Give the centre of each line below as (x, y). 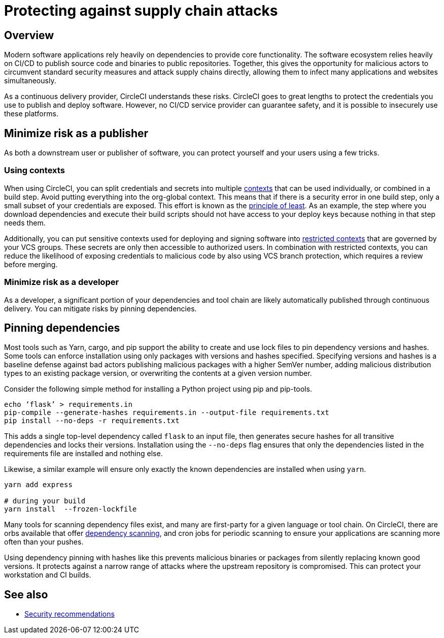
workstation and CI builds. (48, 575)
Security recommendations (70, 614)
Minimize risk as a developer (62, 282)
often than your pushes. (44, 542)
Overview (29, 35)
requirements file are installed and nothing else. (83, 454)
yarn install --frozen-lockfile (71, 509)
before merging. (31, 264)
